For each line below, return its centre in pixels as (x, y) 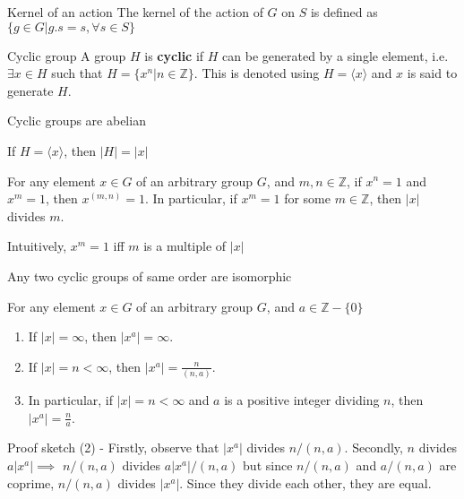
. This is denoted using (257, 73)
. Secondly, (374, 447)
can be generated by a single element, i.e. (335, 55)
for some (307, 198)
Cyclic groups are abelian (77, 120)
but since (268, 465)
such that (77, 73)
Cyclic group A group (67, 55)
